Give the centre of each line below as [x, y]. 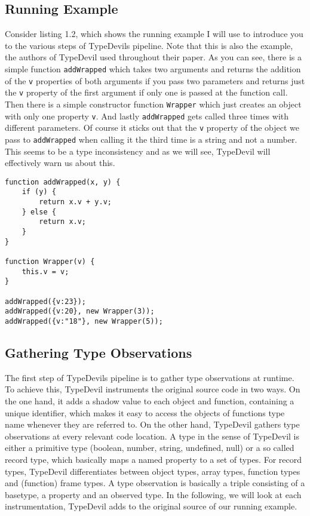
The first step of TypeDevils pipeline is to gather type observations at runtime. [150, 377]
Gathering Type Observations [99, 352]
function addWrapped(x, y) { [63, 182]
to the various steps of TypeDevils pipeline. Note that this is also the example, [149, 45]
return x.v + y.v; [75, 202]
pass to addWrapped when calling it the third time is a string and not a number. [151, 139]
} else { [39, 212]
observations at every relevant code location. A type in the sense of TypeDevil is [152, 436]
